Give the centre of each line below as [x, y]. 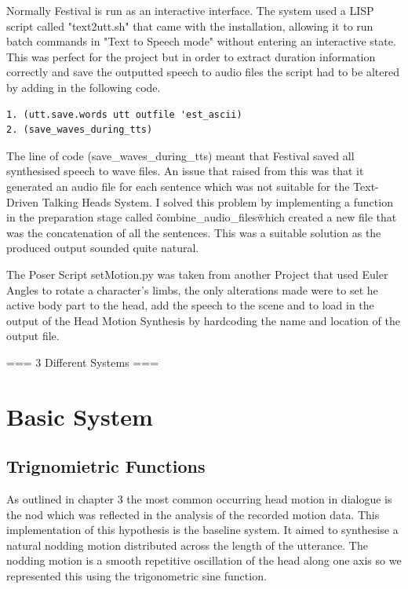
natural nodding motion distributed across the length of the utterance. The [187, 545]
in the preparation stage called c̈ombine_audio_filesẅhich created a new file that [202, 217]
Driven [23, 201]
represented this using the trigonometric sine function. [137, 576]
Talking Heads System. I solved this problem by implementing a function [217, 201]
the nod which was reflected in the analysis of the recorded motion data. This [193, 514]
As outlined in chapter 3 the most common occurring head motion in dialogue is [199, 499]
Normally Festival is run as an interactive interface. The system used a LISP [190, 10]
